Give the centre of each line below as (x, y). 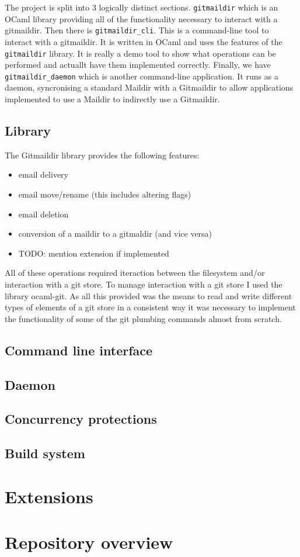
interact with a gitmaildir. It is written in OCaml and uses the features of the (144, 41)
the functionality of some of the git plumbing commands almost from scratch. (143, 318)
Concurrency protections (81, 419)
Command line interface (79, 350)
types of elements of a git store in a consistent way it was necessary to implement (150, 307)
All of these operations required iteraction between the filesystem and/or (135, 273)
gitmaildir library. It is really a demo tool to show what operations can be (140, 53)
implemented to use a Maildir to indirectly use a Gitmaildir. (112, 99)
